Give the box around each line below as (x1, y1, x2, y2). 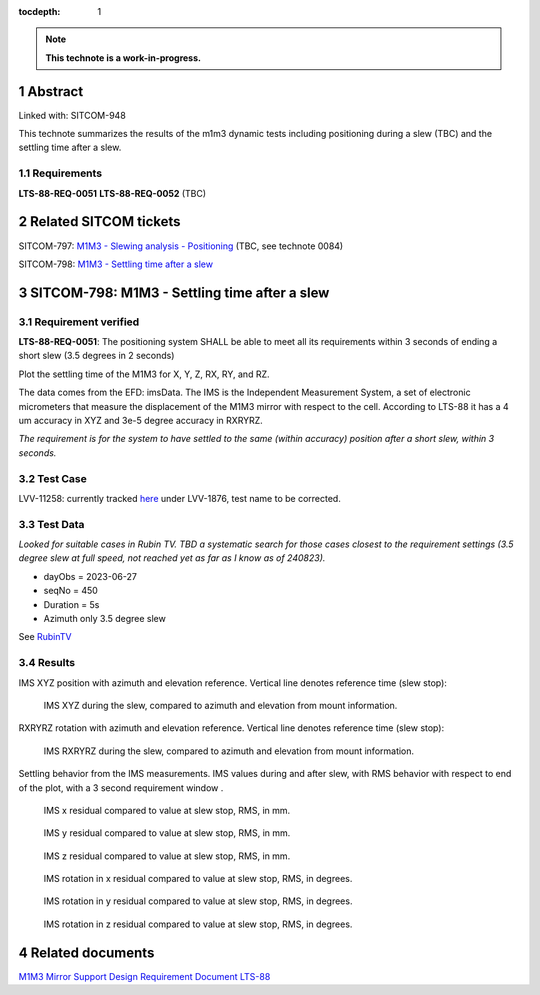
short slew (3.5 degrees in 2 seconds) (18, 350, 175, 362)
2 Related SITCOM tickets (18, 213, 181, 230)
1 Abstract (18, 83, 84, 100)
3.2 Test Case (18, 471, 87, 485)
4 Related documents (18, 944, 155, 961)
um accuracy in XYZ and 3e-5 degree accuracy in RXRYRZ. (18, 415, 264, 427)
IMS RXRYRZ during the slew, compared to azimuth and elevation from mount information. (43, 745, 415, 757)
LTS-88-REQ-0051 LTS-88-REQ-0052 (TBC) (18, 187, 207, 199)
